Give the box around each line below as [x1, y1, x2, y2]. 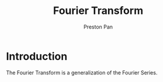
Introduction [6, 49, 68, 63]
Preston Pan [84, 23, 113, 30]
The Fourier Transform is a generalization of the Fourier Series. [6, 69, 158, 76]
